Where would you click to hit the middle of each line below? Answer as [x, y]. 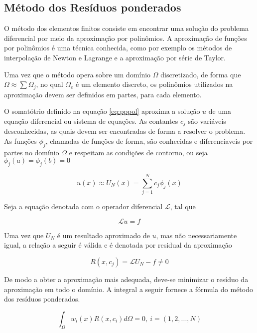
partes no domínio [32, 152]
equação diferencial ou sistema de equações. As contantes [91, 121]
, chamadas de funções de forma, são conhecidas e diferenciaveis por [149, 141]
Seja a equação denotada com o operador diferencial [83, 206]
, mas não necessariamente [196, 235]
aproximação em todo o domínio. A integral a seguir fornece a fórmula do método [128, 289]
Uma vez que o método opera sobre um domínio [77, 74]
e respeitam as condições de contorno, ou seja [138, 152]
